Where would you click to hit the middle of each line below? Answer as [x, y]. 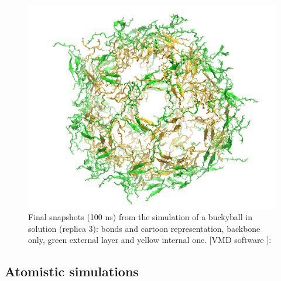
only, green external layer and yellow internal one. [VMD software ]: [150, 240]
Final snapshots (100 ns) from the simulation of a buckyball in [140, 217]
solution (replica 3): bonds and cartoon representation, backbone [144, 228]
